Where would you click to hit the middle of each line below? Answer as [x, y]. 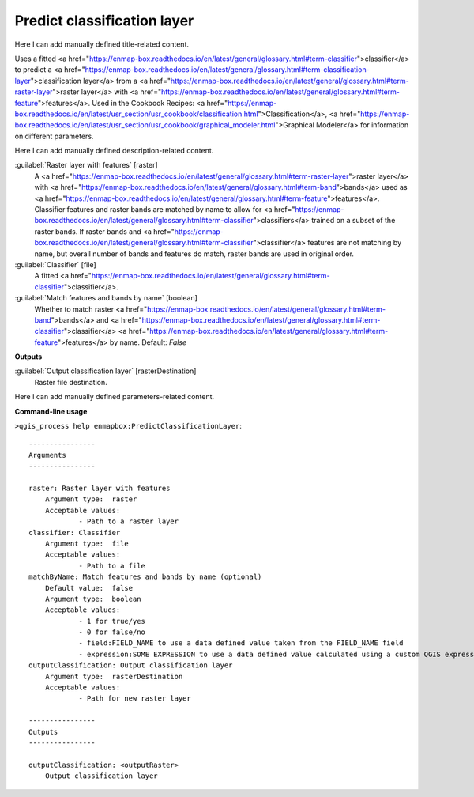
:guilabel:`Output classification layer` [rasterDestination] [105, 371]
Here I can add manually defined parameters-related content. [115, 397]
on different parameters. [54, 136]
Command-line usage [51, 411]
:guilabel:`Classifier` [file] [55, 264]
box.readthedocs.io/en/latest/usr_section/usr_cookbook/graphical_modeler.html [145, 125]
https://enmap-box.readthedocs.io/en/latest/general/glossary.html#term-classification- [228, 70]
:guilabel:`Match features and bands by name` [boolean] [106, 298]
